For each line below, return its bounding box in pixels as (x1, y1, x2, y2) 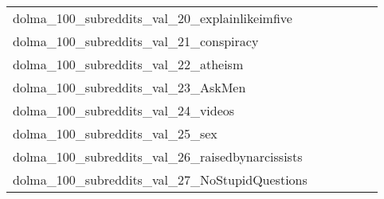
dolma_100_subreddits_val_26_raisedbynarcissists (13, 147, 303, 166)
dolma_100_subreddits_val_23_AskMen (13, 78, 246, 96)
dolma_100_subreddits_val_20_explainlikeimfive (13, 9, 292, 27)
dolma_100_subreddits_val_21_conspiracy (13, 32, 259, 50)
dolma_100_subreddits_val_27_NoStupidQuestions (13, 170, 308, 189)
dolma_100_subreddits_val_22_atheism (13, 55, 244, 73)
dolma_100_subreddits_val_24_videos (13, 101, 235, 119)
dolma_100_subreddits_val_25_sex (13, 124, 217, 142)
